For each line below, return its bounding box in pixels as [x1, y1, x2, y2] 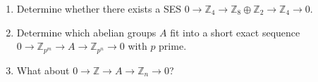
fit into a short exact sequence [170, 25, 300, 39]
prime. [159, 39, 187, 53]
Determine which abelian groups [16, 25, 157, 39]
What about [16, 62, 70, 77]
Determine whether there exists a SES [16, 1, 181, 15]
